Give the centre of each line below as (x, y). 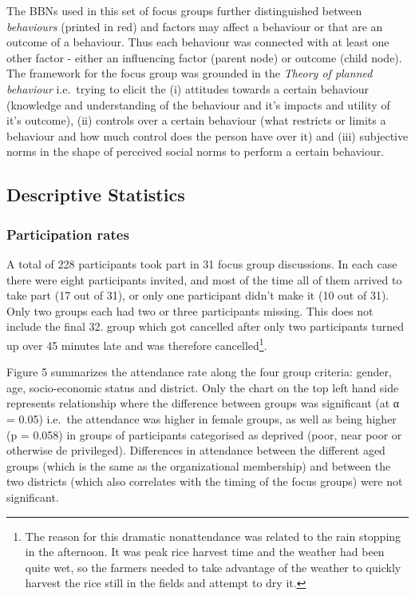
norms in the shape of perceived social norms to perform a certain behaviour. (196, 151)
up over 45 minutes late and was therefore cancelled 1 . (137, 344)
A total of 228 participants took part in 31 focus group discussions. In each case (202, 263)
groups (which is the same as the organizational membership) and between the (199, 465)
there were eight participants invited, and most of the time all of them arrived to (204, 279)
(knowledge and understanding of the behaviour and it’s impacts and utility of (198, 104)
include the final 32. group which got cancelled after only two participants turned (206, 326)
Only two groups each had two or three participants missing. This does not (190, 310)
